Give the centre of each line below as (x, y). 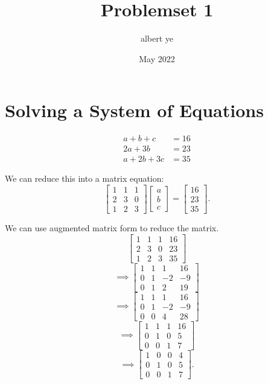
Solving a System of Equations (134, 110)
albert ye (157, 38)
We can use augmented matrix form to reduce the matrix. (112, 228)
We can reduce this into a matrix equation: (85, 178)
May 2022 (157, 58)
